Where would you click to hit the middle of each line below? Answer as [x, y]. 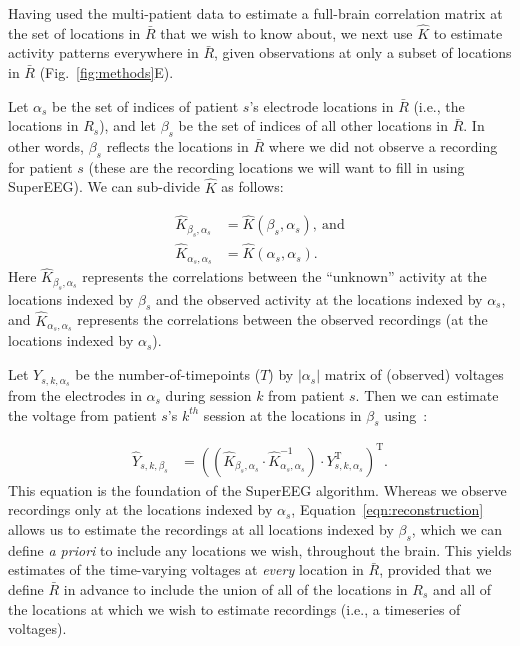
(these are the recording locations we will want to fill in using [276, 166]
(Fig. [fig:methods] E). [106, 72]
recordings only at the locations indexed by [140, 509]
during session [208, 394]
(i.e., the [439, 105]
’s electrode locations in [321, 105]
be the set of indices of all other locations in [313, 125]
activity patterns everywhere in [103, 52]
